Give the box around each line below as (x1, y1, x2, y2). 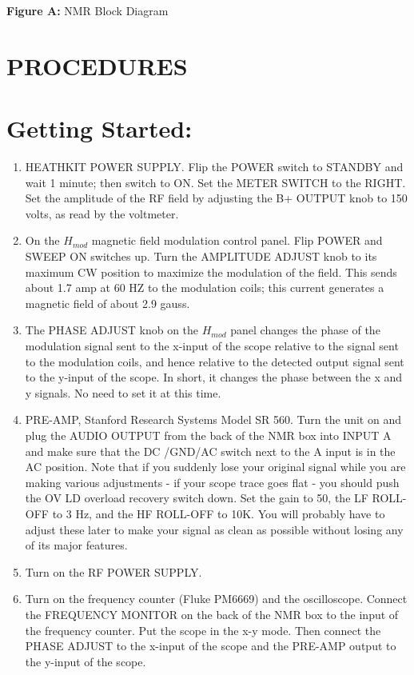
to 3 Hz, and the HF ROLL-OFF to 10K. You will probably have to (52, 505, 385, 521)
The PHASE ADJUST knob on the (25, 322, 199, 338)
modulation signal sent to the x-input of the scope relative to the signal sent (25, 337, 399, 354)
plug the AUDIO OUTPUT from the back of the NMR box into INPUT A (25, 427, 392, 443)
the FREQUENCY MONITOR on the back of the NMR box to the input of (25, 605, 399, 622)
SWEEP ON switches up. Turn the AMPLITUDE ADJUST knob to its (25, 248, 377, 265)
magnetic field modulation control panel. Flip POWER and (91, 232, 383, 249)
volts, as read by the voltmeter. (25, 205, 179, 222)
